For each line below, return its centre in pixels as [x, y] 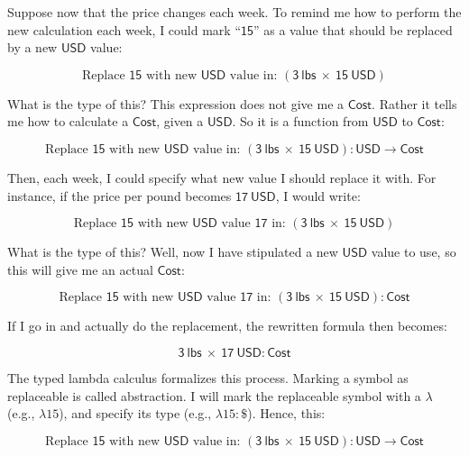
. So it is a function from [300, 121]
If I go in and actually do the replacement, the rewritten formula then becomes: [227, 326]
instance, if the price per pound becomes [120, 195]
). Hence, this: [286, 413]
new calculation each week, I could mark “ [124, 29]
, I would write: [318, 195]
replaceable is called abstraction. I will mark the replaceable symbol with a [214, 395]
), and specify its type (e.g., [135, 413]
